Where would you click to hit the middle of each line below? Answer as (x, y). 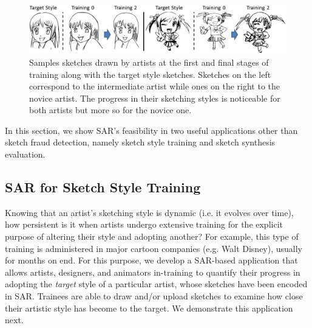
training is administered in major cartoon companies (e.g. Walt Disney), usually (154, 248)
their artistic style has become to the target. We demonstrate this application (149, 308)
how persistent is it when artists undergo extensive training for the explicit (144, 224)
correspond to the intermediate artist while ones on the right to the (155, 86)
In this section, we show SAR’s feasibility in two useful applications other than (151, 130)
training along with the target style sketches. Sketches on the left (150, 74)
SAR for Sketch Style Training (103, 187)
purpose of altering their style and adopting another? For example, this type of (152, 236)
